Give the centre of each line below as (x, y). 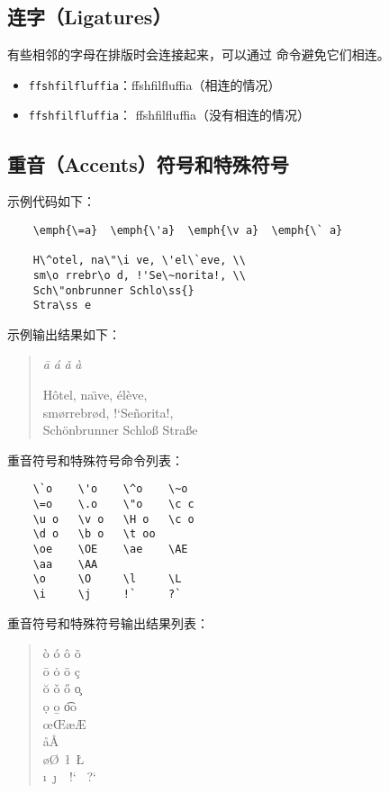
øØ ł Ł (63, 758)
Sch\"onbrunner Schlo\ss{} (113, 290)
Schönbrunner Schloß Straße (120, 430)
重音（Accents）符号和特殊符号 (148, 163)
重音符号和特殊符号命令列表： (95, 460)
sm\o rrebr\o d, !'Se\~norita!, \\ (139, 275)
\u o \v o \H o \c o (113, 519)
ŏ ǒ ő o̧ (62, 688)
